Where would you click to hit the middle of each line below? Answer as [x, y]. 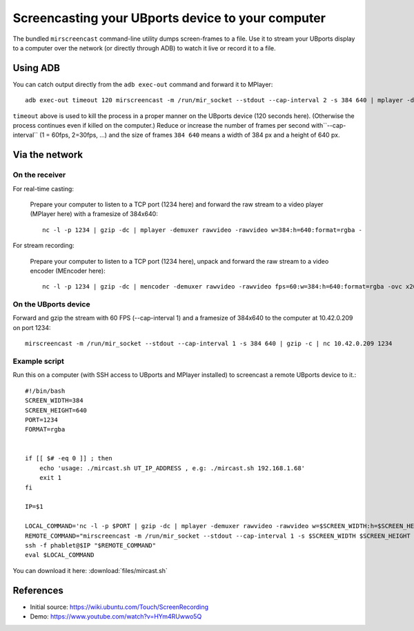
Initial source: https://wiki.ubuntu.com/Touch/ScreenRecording [119, 607]
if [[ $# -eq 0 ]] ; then [69, 458]
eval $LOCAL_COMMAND [60, 555]
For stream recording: [44, 246]
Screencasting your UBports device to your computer [169, 18]
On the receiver [39, 175]
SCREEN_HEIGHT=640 [56, 410]
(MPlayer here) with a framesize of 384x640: [94, 214]
